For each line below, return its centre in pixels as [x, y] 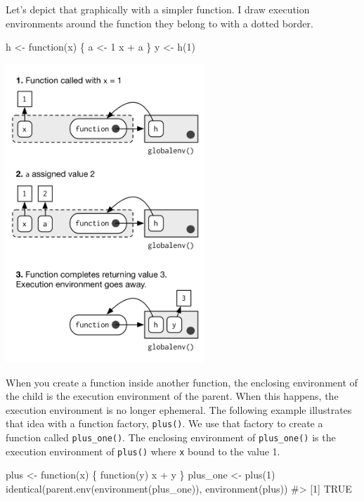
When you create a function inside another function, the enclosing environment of [182, 382]
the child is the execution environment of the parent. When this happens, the [172, 396]
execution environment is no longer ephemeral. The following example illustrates [179, 409]
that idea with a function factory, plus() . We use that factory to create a [164, 423]
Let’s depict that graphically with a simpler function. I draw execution [158, 9]
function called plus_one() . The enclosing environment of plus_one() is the [171, 437]
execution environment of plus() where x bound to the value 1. [143, 451]
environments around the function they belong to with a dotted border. [160, 23]
